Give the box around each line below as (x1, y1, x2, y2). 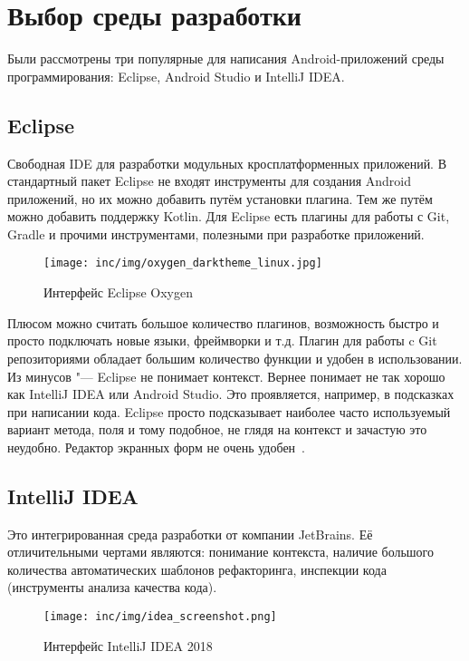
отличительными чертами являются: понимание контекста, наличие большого (7, 542, 435, 561)
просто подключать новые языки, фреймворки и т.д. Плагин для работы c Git (7, 331, 437, 350)
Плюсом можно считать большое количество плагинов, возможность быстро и (7, 313, 439, 332)
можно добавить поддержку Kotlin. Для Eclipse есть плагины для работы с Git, (7, 207, 450, 226)
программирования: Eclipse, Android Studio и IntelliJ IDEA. (7, 66, 345, 85)
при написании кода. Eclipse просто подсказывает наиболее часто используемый (7, 402, 451, 421)
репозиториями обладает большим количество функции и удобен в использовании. (7, 348, 463, 367)
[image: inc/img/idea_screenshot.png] (43, 610, 277, 624)
